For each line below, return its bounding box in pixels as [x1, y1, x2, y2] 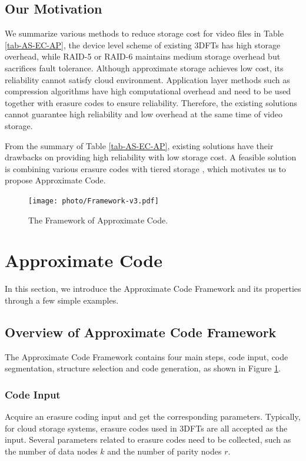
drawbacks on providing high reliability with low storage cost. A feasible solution [5, 151, 297, 163]
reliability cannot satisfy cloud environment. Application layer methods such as [5, 73, 290, 85]
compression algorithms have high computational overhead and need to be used [5, 85, 291, 97]
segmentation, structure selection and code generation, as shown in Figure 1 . [5, 362, 281, 374]
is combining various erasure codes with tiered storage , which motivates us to [5, 162, 286, 174]
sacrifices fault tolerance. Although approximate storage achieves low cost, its [5, 61, 284, 74]
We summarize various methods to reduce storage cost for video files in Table [5, 27, 284, 39]
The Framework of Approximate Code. [28, 213, 168, 226]
